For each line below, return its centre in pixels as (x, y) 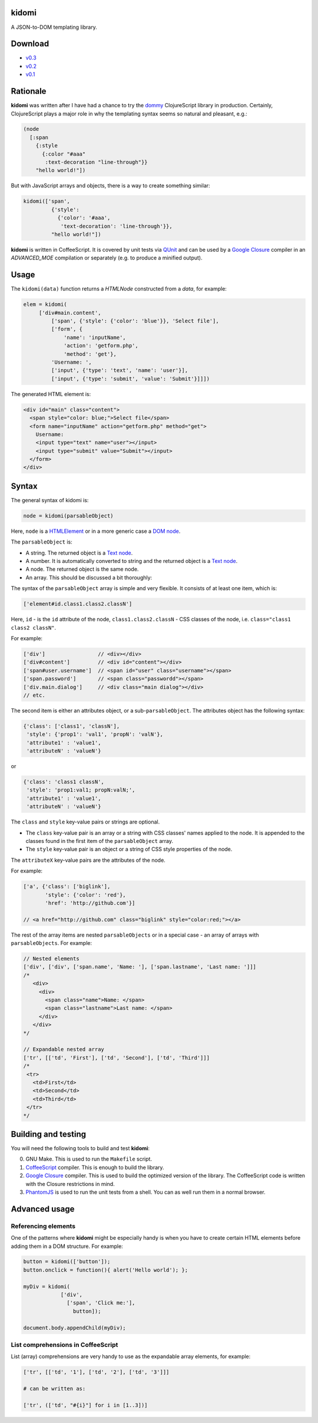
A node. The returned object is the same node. (82, 569)
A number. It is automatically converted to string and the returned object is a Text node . (132, 561)
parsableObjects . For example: (52, 943)
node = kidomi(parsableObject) (69, 515)
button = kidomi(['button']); (67, 1262)
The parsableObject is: (42, 542)
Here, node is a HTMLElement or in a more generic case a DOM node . (96, 531)
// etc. (34, 695)
